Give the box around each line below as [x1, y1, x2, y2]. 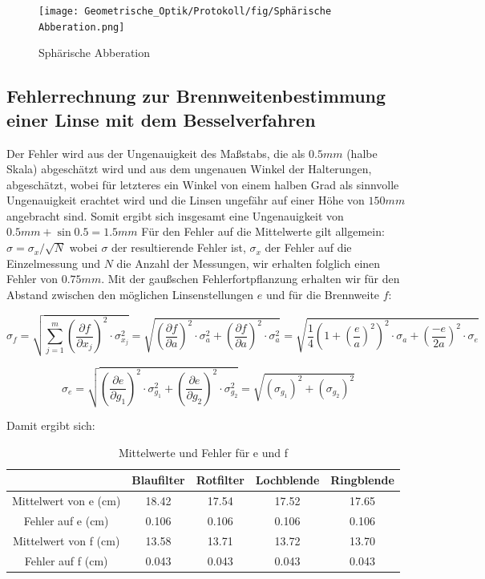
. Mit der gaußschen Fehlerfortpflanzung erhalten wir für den [101, 270, 400, 287]
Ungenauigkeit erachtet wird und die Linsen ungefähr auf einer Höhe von [6, 192, 365, 209]
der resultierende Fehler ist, [111, 239, 246, 256]
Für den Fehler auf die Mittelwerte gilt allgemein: [141, 223, 385, 240]
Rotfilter [196, 472, 245, 488]
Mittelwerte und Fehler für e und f [118, 443, 288, 460]
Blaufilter [131, 472, 185, 488]
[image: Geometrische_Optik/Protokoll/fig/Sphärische [38, 6, 332, 17]
